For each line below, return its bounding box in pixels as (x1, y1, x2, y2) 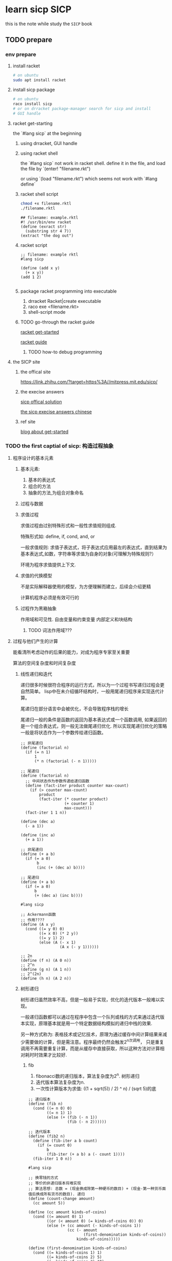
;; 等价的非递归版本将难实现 (28, 1181, 81, 1186)
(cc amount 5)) (32, 1201, 65, 1206)
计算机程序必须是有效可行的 (20, 594, 80, 600)
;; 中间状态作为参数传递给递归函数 (25, 778, 90, 784)
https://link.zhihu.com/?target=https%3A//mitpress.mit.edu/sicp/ (20, 379, 158, 385)
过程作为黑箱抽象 (20, 605, 57, 611)
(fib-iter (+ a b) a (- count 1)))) (46, 1152, 125, 1157)
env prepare (5, 51, 36, 58)
